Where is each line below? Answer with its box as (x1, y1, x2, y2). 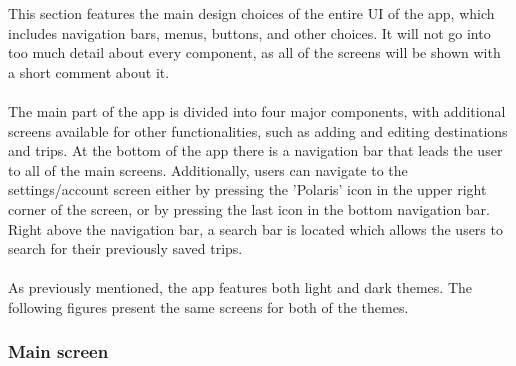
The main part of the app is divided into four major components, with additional (8, 100, 506, 121)
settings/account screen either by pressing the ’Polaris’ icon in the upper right (8, 179, 487, 200)
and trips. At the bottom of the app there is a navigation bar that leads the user (8, 140, 503, 161)
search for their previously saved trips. (8, 238, 243, 259)
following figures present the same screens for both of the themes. (8, 296, 409, 317)
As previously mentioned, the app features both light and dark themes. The (8, 277, 473, 298)
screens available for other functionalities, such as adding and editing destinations (8, 120, 508, 141)
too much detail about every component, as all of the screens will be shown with (8, 42, 501, 63)
